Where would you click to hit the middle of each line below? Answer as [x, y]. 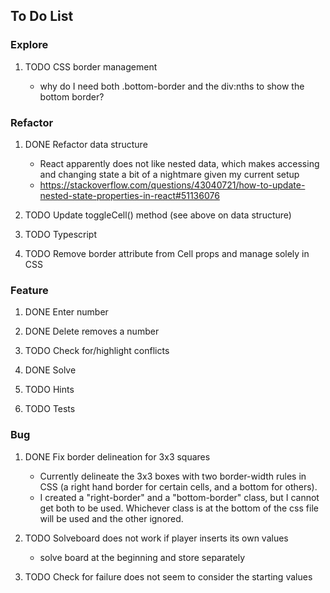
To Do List [42, 16]
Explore [29, 45]
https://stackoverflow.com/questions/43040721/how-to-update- [172, 185]
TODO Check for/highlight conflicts [97, 351]
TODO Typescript [60, 234]
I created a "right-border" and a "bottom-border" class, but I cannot [179, 497]
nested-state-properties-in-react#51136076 [129, 195]
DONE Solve [50, 370]
